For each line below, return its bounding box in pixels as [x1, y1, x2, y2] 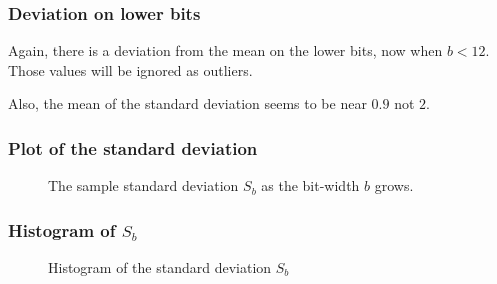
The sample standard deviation [48, 175, 239, 196]
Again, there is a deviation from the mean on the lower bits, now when [8, 40, 443, 61]
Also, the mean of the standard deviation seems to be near [8, 93, 367, 114]
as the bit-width [261, 175, 360, 196]
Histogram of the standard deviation [48, 257, 272, 278]
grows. [374, 175, 414, 196]
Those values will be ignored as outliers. [8, 59, 253, 80]
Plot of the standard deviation [8, 135, 258, 160]
